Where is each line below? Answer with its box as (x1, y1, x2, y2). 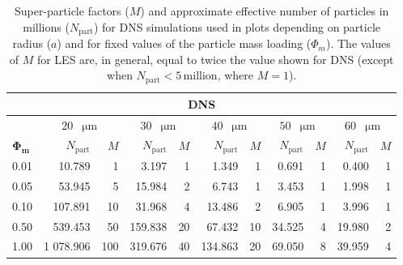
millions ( (23, 18, 70, 35)
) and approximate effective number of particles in (140, 2, 389, 19)
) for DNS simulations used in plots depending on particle (93, 18, 381, 35)
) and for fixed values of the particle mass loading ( (57, 35, 312, 52)
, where (217, 66, 253, 83)
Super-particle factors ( (14, 2, 129, 19)
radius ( (12, 35, 52, 52)
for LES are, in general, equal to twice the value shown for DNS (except (36, 50, 394, 67)
